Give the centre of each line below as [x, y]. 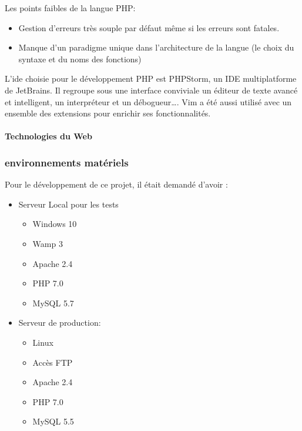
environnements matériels [67, 162]
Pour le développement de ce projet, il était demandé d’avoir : [116, 184]
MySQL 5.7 [53, 303]
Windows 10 [55, 224]
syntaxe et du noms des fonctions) [80, 59]
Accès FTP [53, 362]
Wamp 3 [48, 243]
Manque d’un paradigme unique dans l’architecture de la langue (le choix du [156, 47]
